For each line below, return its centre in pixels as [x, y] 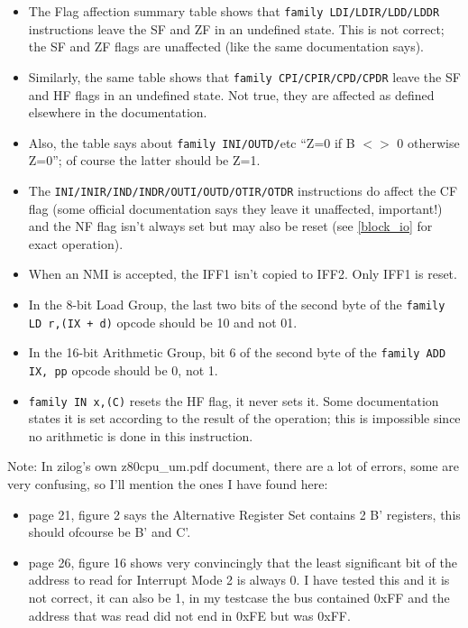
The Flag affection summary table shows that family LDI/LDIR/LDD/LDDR [234, 11]
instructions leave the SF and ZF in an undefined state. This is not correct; [236, 28]
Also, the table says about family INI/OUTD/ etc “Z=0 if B [192, 142]
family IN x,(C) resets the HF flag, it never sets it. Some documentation [234, 400]
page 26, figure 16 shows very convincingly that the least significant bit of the [243, 562]
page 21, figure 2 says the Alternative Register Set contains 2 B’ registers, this [244, 514]
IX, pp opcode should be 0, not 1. [123, 369]
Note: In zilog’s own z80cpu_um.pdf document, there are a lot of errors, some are [233, 466]
